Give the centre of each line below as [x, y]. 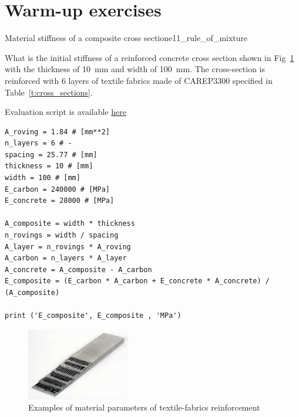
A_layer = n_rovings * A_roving [68, 247]
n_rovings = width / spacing [62, 235]
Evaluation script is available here [65, 112]
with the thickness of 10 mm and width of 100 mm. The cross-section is [135, 69]
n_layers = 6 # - [38, 143]
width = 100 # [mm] [43, 178]
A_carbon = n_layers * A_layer [66, 258]
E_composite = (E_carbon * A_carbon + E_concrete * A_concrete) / [137, 281]
